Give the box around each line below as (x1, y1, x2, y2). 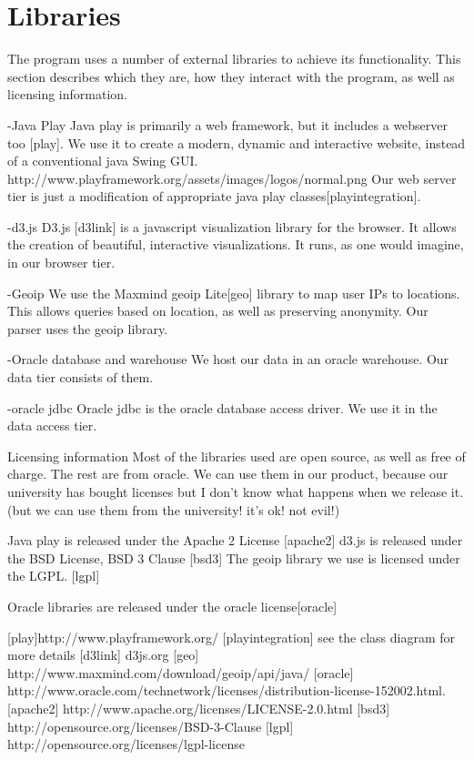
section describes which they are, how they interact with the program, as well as (7, 66, 455, 86)
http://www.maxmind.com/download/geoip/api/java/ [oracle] (7, 663, 354, 682)
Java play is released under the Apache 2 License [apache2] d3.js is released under (7, 531, 463, 550)
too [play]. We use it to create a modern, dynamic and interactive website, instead (7, 133, 466, 152)
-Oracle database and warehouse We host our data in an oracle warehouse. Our (7, 350, 449, 369)
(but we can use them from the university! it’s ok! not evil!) (7, 500, 340, 519)
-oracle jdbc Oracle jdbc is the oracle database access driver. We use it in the (7, 398, 438, 417)
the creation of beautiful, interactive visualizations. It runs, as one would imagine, (7, 235, 464, 254)
